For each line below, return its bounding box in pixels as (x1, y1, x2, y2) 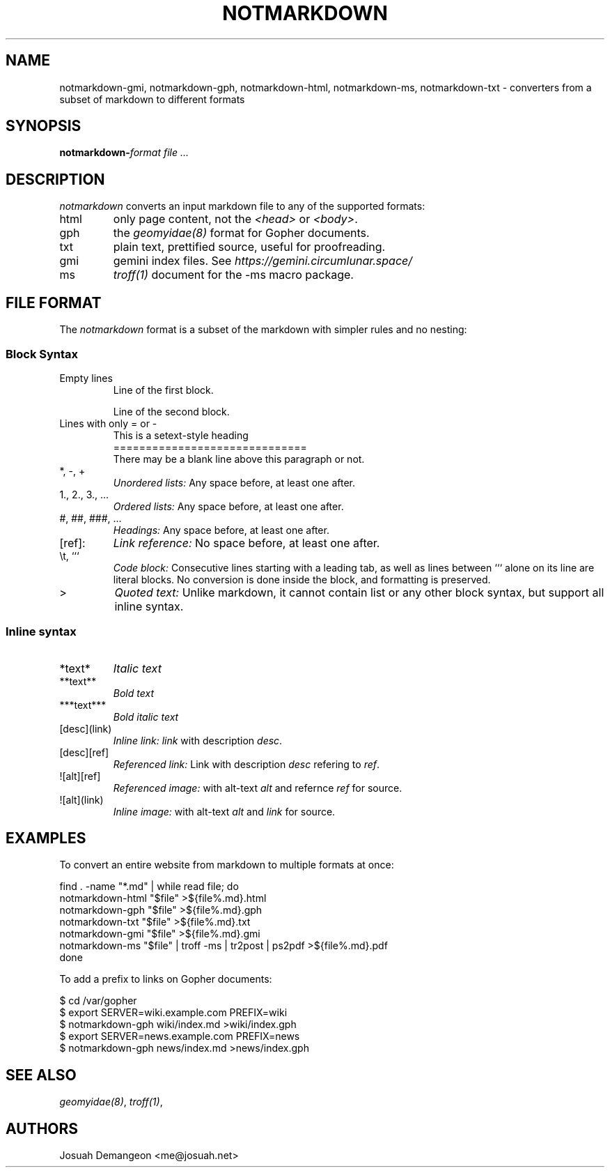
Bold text (113, 687, 154, 699)
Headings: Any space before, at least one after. (113, 523, 329, 536)
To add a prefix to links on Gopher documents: (59, 973, 272, 986)
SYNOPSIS (6, 117, 81, 135)
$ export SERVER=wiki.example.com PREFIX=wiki (59, 1006, 288, 1019)
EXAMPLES (6, 829, 86, 848)
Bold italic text (113, 710, 179, 723)
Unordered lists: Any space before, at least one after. (113, 476, 356, 489)
